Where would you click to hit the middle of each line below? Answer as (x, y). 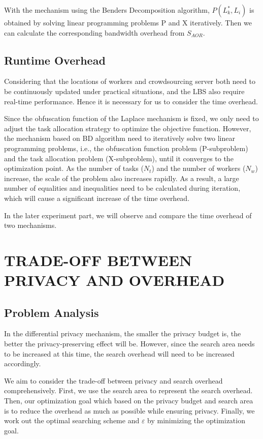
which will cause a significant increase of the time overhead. (97, 198)
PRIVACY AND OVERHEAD (114, 280)
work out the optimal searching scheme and (72, 420)
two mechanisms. (30, 225)
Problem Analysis (52, 312)
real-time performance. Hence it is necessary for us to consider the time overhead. (131, 101)
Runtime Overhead (55, 60)
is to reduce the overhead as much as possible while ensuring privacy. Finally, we (129, 410)
